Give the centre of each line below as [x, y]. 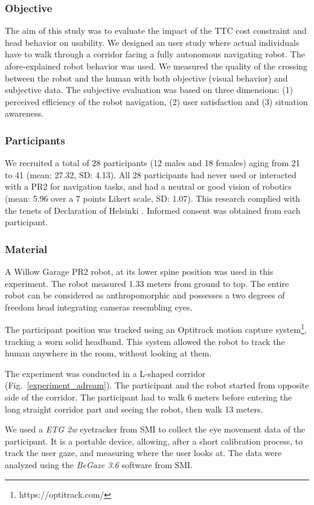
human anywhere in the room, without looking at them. [108, 353]
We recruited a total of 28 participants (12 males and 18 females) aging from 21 [152, 163]
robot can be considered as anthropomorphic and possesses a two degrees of [145, 295]
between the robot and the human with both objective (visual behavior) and [146, 78]
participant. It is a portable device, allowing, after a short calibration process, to [154, 441]
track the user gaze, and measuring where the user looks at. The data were [143, 453]
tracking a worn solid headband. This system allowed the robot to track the [145, 341]
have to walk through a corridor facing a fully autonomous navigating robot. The [155, 54]
